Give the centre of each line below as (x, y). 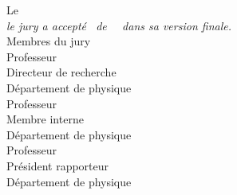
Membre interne (45, 119)
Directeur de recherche (61, 72)
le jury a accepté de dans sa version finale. (119, 25)
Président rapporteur (58, 165)
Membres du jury (49, 41)
